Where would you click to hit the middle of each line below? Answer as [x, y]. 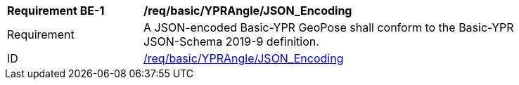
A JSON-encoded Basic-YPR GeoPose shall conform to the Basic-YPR [329, 27]
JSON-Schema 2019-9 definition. [231, 41]
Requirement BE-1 [56, 11]
